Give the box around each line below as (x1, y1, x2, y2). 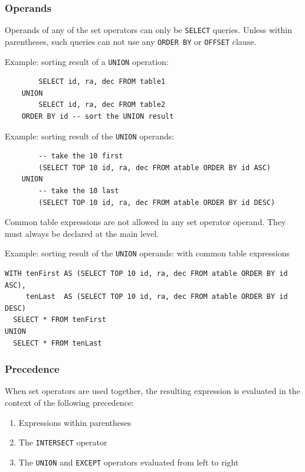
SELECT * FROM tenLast (13, 338, 102, 347)
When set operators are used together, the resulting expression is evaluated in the (5, 385, 300, 397)
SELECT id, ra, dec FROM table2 (38, 100, 166, 109)
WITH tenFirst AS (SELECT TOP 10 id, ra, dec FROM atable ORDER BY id (5, 269, 288, 278)
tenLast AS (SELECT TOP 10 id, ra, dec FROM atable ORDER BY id (25, 292, 288, 301)
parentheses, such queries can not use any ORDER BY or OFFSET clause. (5, 35, 257, 47)
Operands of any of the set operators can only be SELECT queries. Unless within (5, 24, 292, 36)
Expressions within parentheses (18, 416, 132, 428)
